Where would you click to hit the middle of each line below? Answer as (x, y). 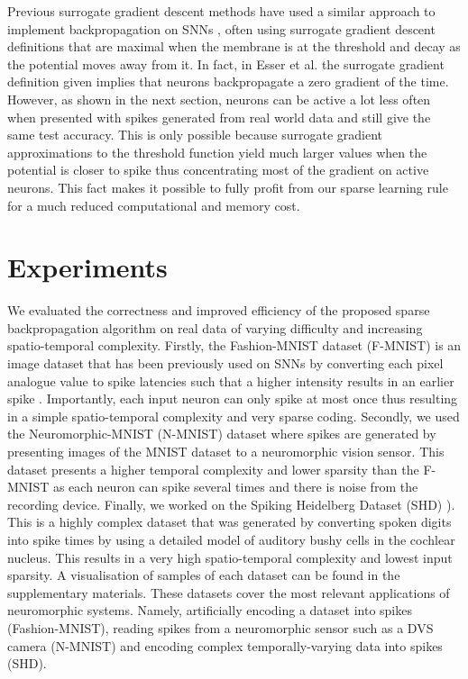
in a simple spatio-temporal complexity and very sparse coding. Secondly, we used (234, 416)
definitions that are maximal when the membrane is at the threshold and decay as (234, 46)
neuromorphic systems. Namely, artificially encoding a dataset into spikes (210, 610)
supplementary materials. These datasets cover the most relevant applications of (229, 592)
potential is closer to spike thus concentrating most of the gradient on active (218, 170)
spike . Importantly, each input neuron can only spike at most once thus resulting (233, 398)
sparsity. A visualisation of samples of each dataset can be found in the (204, 575)
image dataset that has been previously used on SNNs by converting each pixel (225, 363)
